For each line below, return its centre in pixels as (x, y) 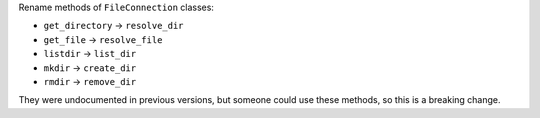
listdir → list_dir (90, 54)
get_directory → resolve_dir (113, 26)
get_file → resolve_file (103, 39)
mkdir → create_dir (90, 67)
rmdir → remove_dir (90, 81)
